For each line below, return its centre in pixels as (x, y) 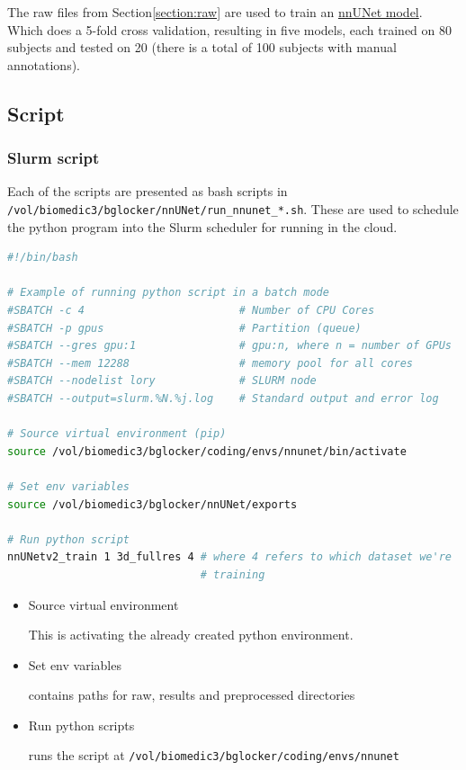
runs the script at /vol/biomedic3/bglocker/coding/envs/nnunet (214, 755)
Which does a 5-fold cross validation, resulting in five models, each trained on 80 (230, 29)
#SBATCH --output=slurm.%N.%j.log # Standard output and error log (223, 398)
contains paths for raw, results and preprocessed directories (192, 695)
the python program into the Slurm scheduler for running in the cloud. (202, 226)
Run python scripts (81, 725)
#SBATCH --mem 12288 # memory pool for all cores (211, 363)
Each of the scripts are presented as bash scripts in (148, 191)
